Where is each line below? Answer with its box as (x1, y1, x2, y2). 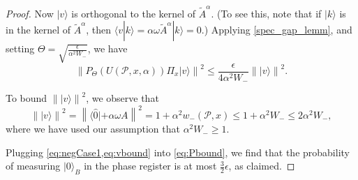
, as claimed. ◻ (228, 158, 295, 173)
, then (86, 22, 112, 37)
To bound (6, 91, 47, 105)
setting (6, 41, 35, 56)
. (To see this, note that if (211, 6, 322, 20)
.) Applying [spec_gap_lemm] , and (201, 22, 352, 37)
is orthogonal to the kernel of (71, 6, 196, 20)
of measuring (6, 158, 61, 173)
